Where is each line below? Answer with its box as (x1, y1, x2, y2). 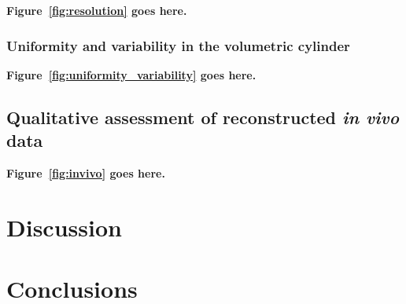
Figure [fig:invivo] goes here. (6, 165, 165, 181)
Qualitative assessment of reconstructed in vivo (6, 104, 400, 129)
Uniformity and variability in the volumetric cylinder (6, 35, 350, 55)
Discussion (6, 211, 122, 243)
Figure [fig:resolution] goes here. (6, 2, 187, 18)
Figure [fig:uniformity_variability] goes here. (6, 66, 257, 82)
